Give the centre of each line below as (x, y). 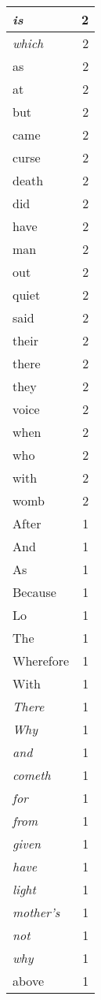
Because (34, 592)
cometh (32, 775)
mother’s (36, 912)
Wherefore (41, 660)
